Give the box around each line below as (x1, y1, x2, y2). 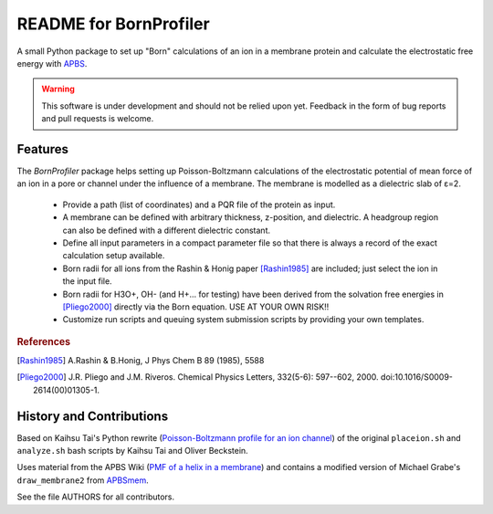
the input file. (62, 276, 113, 287)
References (16, 335, 71, 348)
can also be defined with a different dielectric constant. (62, 225, 271, 236)
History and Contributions (16, 408, 169, 424)
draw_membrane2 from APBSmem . (16, 475, 150, 486)
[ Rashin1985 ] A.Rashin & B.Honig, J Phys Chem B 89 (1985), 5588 (16, 354, 265, 365)
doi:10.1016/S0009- (380, 372, 454, 383)
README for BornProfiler (16, 14, 210, 34)
